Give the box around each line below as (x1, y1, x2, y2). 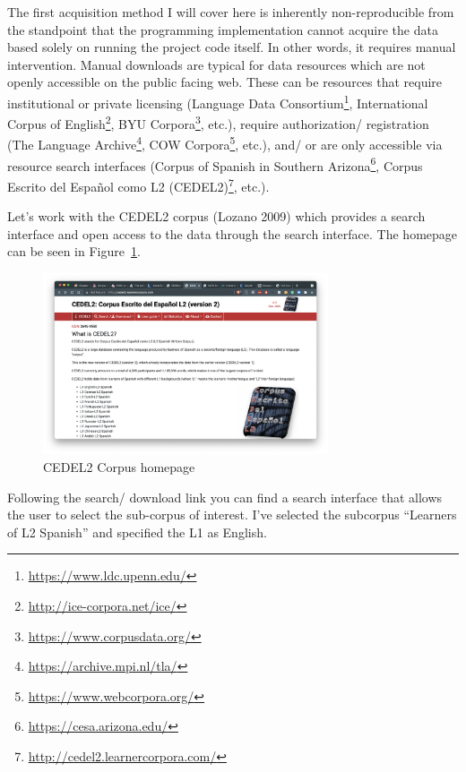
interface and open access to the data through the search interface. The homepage (7, 224, 458, 243)
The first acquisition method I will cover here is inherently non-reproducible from (7, 3, 454, 21)
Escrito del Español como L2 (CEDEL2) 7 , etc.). (7, 174, 270, 195)
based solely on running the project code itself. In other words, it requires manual (7, 38, 456, 56)
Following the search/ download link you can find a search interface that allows (7, 487, 443, 506)
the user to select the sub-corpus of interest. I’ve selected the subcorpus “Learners (7, 505, 457, 524)
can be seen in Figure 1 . (7, 242, 141, 261)
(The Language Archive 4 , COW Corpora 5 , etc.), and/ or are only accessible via (7, 133, 443, 154)
